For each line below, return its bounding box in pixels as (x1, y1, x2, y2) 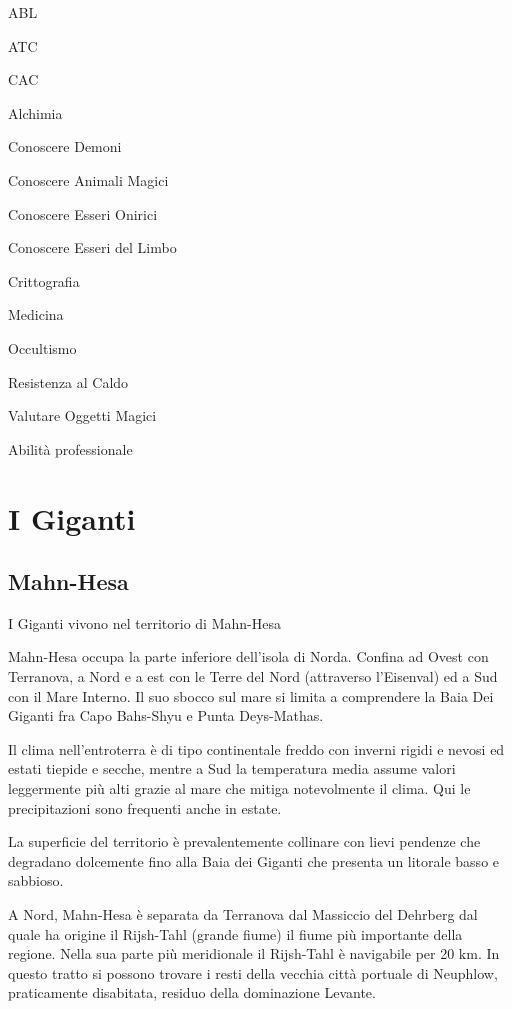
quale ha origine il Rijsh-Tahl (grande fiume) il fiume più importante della (8, 923, 463, 944)
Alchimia (8, 102, 63, 123)
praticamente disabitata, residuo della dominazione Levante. (8, 982, 376, 1003)
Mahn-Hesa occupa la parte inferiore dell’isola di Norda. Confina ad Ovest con (8, 646, 489, 667)
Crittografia (8, 270, 80, 291)
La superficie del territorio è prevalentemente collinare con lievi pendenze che (8, 831, 481, 852)
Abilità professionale (8, 438, 133, 459)
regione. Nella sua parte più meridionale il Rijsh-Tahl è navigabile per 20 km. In (8, 943, 500, 964)
